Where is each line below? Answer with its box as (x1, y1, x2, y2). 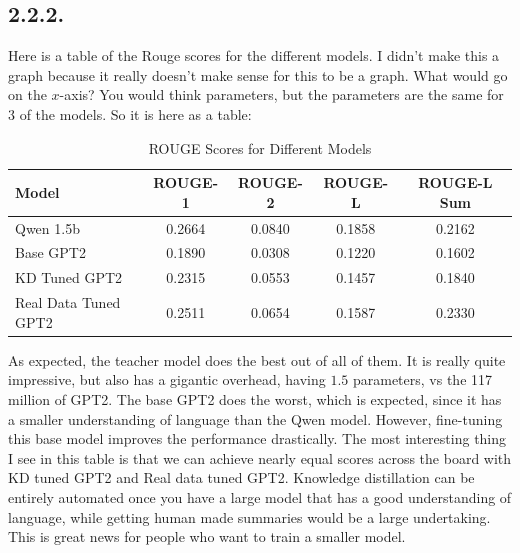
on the (8, 84, 47, 105)
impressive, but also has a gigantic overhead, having (8, 369, 326, 390)
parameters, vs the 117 (352, 369, 493, 390)
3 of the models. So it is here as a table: (8, 103, 252, 124)
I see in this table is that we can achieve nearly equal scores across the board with (8, 447, 512, 468)
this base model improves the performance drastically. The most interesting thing (8, 428, 507, 449)
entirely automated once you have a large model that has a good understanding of (8, 486, 512, 507)
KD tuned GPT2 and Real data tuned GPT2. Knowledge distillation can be (8, 467, 475, 488)
